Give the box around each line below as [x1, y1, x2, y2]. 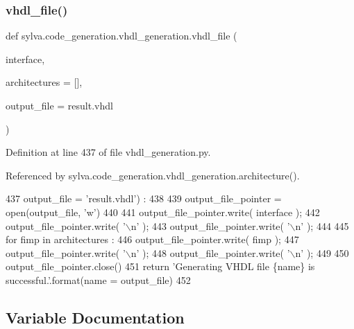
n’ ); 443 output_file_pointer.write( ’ [130, 218, 290, 233]
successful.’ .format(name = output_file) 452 [6, 272, 191, 287]
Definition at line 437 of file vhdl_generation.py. [6, 145, 211, 159]
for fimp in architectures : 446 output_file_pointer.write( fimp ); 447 [6, 232, 299, 247]
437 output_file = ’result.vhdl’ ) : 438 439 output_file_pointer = [6, 191, 282, 206]
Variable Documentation [6, 306, 185, 328]
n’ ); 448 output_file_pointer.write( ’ [130, 245, 290, 260]
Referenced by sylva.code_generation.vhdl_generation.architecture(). [6, 168, 300, 182]
